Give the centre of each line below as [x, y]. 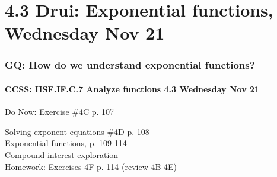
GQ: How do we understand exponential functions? [130, 65]
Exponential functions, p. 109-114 [66, 143]
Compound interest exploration [62, 154]
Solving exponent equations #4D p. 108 [77, 131]
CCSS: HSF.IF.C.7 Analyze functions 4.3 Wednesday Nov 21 [132, 89]
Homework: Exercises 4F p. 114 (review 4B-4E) [91, 166]
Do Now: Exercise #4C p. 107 [60, 112]
